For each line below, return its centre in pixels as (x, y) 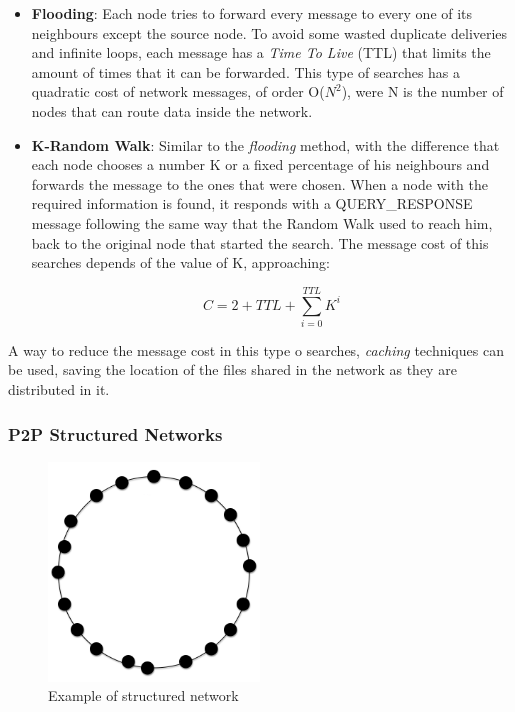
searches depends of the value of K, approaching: (180, 262)
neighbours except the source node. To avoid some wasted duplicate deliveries (269, 32)
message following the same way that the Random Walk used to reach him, (262, 222)
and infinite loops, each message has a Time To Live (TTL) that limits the (261, 52)
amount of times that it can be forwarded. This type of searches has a (246, 71)
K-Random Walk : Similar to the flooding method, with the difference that (265, 144)
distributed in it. (59, 389)
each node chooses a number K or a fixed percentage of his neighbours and (260, 164)
